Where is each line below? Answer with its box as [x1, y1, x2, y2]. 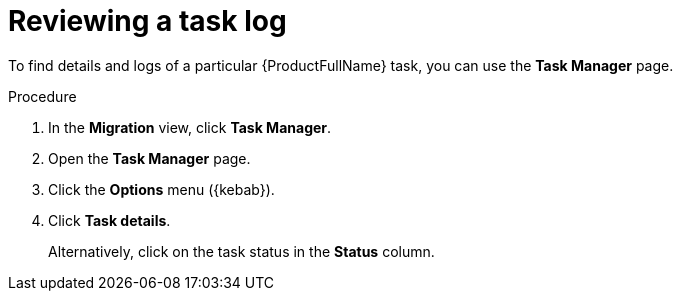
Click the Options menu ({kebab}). [48, 180, 275, 198]
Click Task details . [48, 211, 171, 229]
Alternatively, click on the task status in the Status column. [48, 242, 435, 260]
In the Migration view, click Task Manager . [48, 118, 332, 136]
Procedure [8, 87, 77, 105]
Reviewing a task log [8, 4, 287, 38]
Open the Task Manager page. [48, 149, 251, 167]
